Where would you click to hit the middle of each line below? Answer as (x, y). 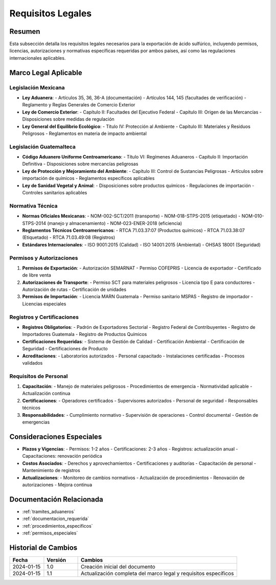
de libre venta (37, 275)
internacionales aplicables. (38, 58)
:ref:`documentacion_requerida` (56, 519)
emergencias (36, 422)
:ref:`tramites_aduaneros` (49, 511)
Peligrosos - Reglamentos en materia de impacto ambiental (84, 133)
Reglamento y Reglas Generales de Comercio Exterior (79, 105)
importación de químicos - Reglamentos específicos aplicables (88, 178)
